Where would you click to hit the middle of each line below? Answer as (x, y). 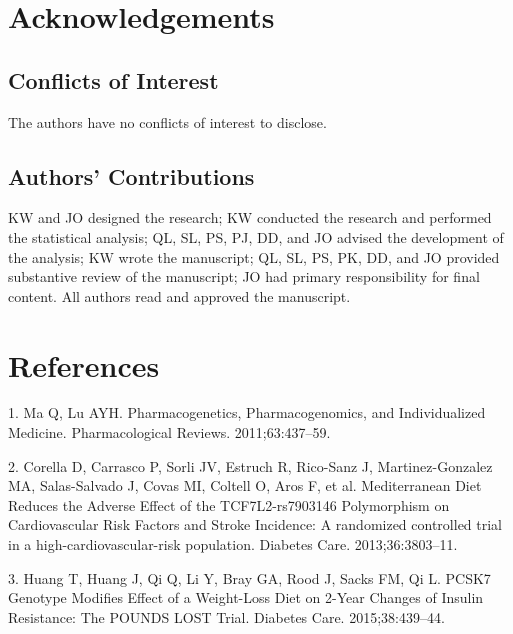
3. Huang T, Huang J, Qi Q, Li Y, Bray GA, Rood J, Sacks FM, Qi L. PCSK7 (249, 577)
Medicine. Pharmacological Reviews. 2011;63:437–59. (169, 432)
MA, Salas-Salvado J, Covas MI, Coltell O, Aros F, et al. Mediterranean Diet (245, 485)
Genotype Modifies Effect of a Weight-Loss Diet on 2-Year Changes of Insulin (246, 597)
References (84, 364)
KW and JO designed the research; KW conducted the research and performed (250, 217)
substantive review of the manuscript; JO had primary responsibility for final (244, 276)
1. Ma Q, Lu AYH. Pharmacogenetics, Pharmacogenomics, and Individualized (247, 412)
